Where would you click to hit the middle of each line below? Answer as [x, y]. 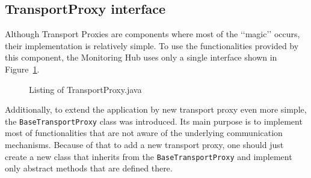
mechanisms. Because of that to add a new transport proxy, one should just [144, 145]
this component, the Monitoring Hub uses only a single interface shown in [141, 57]
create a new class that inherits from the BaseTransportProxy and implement [149, 156]
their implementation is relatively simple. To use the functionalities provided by [152, 45]
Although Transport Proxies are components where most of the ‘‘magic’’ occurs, [152, 34]
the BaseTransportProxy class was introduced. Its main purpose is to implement [154, 121]
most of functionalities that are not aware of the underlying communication [144, 133]
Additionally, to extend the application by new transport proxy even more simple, [156, 109]
